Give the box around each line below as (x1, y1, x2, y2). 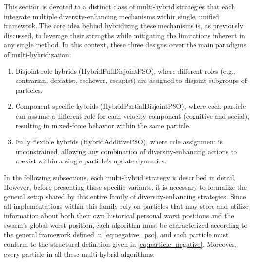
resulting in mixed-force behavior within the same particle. (15, 120, 191, 130)
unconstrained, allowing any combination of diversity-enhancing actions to (15, 146, 237, 156)
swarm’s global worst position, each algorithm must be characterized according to (4, 220, 248, 230)
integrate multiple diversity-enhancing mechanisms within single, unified (4, 11, 219, 21)
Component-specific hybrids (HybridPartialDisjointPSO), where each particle (15, 101, 246, 111)
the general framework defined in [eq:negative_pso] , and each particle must (4, 229, 229, 240)
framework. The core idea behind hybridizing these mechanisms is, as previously (4, 20, 244, 31)
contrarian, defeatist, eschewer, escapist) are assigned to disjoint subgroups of (15, 75, 247, 85)
